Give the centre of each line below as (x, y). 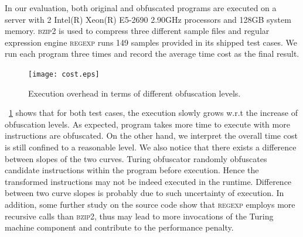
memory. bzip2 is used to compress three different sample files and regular (137, 31)
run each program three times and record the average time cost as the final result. (152, 54)
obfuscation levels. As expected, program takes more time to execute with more (147, 124)
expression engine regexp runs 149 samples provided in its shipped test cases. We (151, 42)
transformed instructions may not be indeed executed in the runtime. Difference (148, 181)
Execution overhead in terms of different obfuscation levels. (135, 93)
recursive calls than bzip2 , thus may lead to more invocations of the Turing (139, 216)
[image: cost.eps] (64, 74)
